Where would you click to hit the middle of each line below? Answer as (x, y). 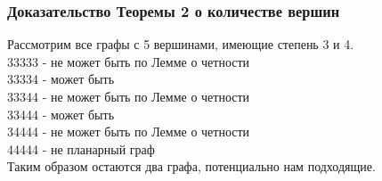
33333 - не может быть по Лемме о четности (129, 61)
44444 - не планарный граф (81, 148)
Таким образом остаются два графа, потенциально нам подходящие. (191, 166)
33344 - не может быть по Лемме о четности (129, 96)
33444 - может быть (61, 114)
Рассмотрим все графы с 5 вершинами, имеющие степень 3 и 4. (181, 44)
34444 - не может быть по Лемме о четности (129, 132)
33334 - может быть (61, 79)
